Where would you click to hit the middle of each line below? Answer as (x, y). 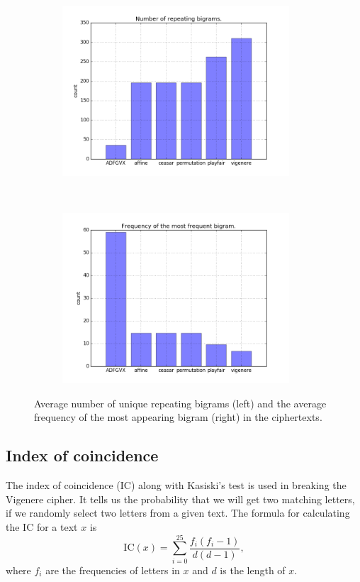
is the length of (253, 570)
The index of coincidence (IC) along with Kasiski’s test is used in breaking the (176, 485)
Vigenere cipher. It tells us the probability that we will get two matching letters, (180, 499)
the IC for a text (42, 526)
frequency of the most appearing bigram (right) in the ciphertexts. (178, 417)
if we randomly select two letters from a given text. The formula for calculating (178, 513)
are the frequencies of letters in (113, 570)
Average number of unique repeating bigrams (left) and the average (180, 403)
